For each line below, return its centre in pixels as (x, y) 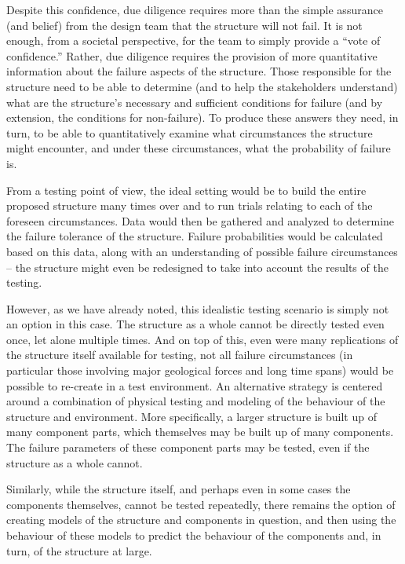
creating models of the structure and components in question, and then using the (201, 520)
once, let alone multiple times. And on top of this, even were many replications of (202, 339)
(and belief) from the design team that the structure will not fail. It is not (184, 25)
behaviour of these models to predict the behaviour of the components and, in (194, 535)
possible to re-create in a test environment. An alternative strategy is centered (195, 385)
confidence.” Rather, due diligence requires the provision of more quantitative (192, 55)
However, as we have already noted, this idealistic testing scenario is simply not (198, 308)
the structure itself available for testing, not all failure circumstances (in (180, 355)
